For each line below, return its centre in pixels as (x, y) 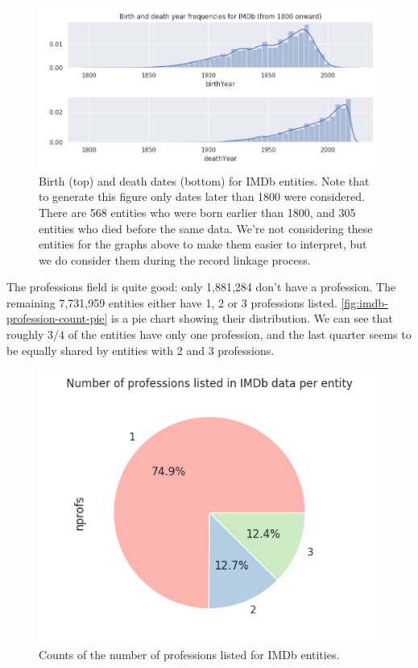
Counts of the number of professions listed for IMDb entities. (189, 655)
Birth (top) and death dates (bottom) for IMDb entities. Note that (204, 180)
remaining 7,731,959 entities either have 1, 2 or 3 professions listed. (172, 302)
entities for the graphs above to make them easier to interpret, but (203, 244)
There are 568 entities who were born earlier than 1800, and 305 (197, 212)
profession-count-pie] (57, 318)
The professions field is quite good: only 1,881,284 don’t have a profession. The (201, 287)
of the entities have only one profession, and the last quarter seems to (240, 334)
